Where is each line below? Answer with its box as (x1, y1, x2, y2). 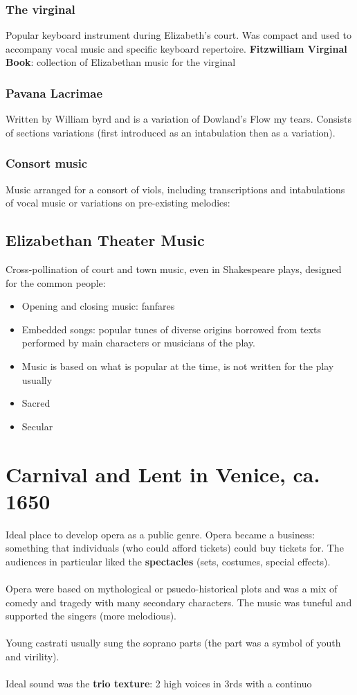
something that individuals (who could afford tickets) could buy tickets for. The (6, 540, 344, 555)
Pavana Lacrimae (6, 84, 103, 101)
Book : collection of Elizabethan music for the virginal (6, 55, 236, 69)
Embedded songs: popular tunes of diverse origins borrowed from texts (21, 322, 321, 336)
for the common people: (6, 275, 106, 290)
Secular (21, 419, 53, 433)
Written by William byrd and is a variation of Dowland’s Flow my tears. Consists (6, 112, 351, 126)
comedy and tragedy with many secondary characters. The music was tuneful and (6, 595, 352, 609)
